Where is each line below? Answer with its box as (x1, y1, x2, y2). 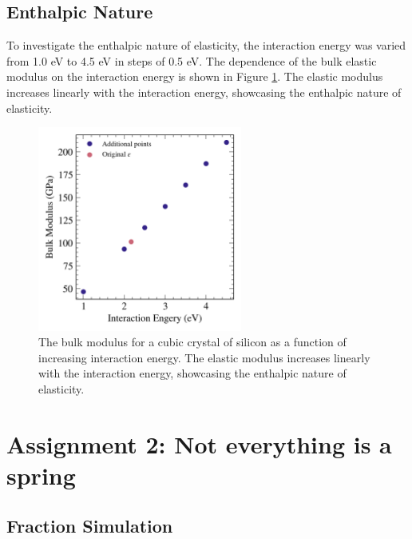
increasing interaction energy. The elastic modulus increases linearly (38, 349, 370, 365)
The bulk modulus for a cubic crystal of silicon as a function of (38, 333, 347, 350)
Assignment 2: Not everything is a (6, 427, 392, 460)
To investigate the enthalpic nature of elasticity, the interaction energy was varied (6, 37, 406, 54)
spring (6, 458, 76, 491)
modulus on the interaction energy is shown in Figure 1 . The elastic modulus (6, 68, 383, 85)
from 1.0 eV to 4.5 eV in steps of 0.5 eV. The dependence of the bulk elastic (6, 52, 377, 69)
